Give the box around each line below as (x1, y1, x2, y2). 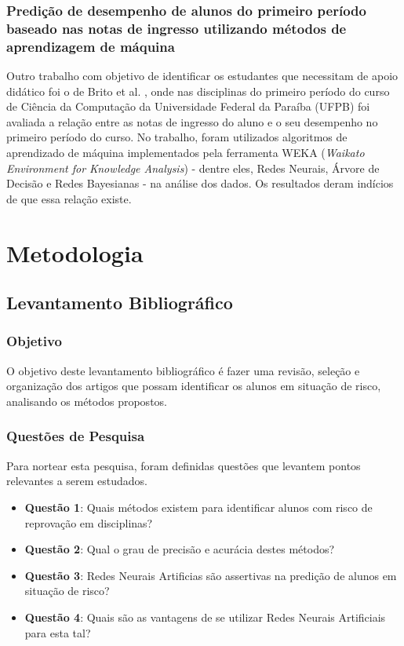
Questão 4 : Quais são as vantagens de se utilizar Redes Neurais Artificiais (24, 608, 386, 625)
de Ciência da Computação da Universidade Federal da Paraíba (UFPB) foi (6, 98, 370, 115)
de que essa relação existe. (6, 190, 132, 206)
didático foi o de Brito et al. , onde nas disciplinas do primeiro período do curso (6, 82, 390, 99)
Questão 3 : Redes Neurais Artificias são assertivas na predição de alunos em (24, 567, 397, 583)
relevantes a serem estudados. (6, 473, 148, 489)
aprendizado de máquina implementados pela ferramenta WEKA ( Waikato (6, 144, 365, 161)
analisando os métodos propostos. (6, 392, 167, 409)
